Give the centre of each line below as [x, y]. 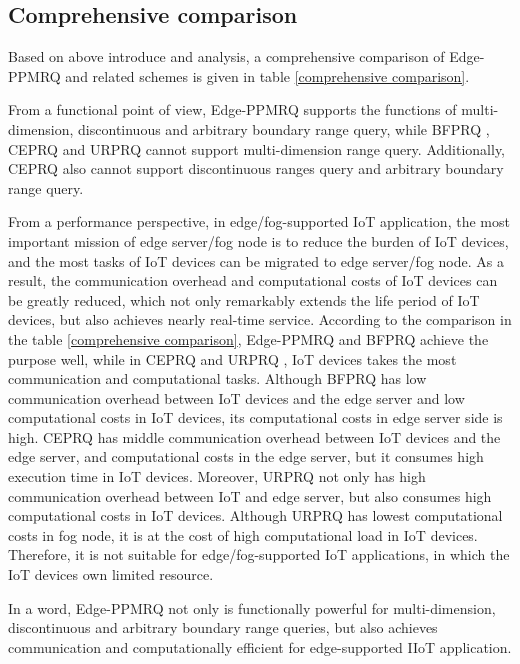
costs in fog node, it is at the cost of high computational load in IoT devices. [243, 534]
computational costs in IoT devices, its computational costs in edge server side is [255, 417]
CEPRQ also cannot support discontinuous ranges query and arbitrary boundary [256, 168]
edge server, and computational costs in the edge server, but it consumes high [246, 456]
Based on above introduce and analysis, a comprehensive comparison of [226, 56]
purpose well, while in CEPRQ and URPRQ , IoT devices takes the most [232, 358]
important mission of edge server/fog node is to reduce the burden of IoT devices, [258, 240]
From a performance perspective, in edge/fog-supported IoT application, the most [259, 221]
